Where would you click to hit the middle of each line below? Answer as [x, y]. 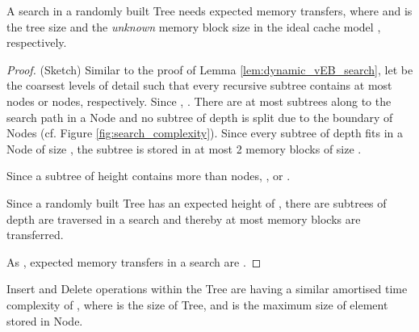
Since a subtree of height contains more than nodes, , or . [149, 176]
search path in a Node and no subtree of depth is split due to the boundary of [200, 117]
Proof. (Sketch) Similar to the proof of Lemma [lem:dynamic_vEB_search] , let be [210, 69]
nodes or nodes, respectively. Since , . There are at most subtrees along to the [199, 101]
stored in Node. [45, 320]
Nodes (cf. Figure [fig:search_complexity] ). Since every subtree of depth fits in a [205, 133]
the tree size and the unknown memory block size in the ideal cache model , [194, 26]
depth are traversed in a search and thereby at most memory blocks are [184, 219]
